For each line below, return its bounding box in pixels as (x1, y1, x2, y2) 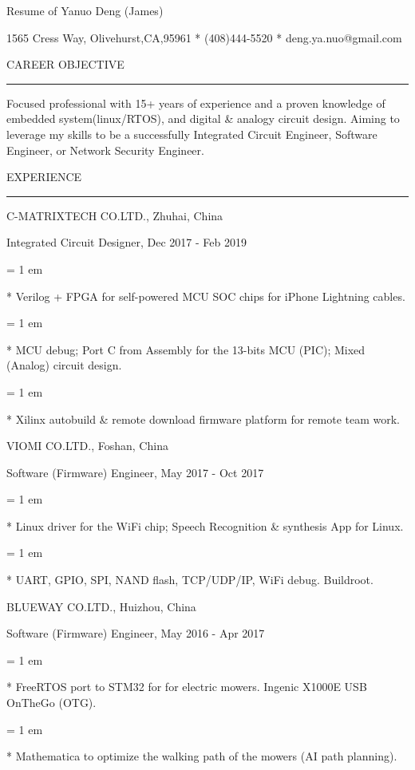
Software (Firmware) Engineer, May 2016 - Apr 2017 (6, 625, 265, 642)
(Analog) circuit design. (6, 357, 122, 373)
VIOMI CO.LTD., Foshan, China (6, 437, 168, 454)
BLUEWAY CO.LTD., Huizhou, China (6, 598, 196, 614)
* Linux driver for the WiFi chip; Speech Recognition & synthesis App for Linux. (6, 517, 404, 534)
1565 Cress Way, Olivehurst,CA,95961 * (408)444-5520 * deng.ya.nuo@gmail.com (6, 29, 402, 45)
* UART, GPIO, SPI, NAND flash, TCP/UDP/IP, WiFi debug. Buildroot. (6, 571, 373, 588)
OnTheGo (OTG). (6, 694, 97, 711)
